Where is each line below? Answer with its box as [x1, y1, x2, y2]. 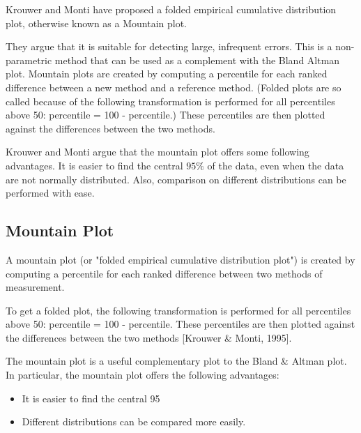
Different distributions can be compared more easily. [22, 414, 246, 429]
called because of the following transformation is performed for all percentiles [6, 93, 335, 108]
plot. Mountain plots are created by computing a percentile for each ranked [6, 66, 328, 81]
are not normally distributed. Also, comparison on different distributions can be [6, 172, 346, 186]
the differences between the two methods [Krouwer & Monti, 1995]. [6, 330, 292, 344]
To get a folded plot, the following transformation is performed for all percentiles [6, 303, 351, 317]
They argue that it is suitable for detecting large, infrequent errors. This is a [6, 39, 332, 54]
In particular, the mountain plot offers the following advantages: [6, 367, 279, 382]
